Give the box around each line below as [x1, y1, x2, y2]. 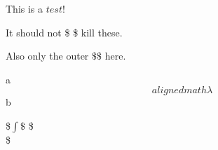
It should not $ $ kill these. [6, 25, 123, 39]
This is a [6, 1, 43, 15]
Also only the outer [6, 48, 89, 63]
